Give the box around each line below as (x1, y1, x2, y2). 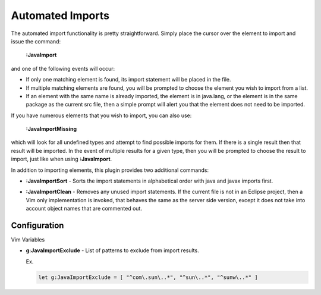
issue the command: (11, 37, 61, 45)
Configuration (11, 221, 64, 230)
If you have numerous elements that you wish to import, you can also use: (11, 112, 192, 119)
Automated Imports (11, 9, 110, 22)
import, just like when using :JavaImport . (11, 155, 112, 163)
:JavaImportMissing (26, 125, 77, 133)
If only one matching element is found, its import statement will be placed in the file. (26, 76, 231, 83)
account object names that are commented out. (26, 205, 143, 212)
